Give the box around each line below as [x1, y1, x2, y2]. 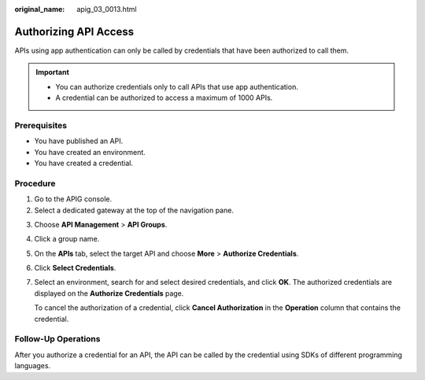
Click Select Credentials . [34, 264, 116, 273]
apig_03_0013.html [76, 5, 137, 13]
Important [35, 68, 70, 77]
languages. [14, 361, 51, 371]
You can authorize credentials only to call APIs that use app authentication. [55, 82, 298, 91]
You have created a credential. [34, 158, 134, 168]
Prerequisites [14, 120, 67, 131]
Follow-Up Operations [14, 334, 101, 345]
